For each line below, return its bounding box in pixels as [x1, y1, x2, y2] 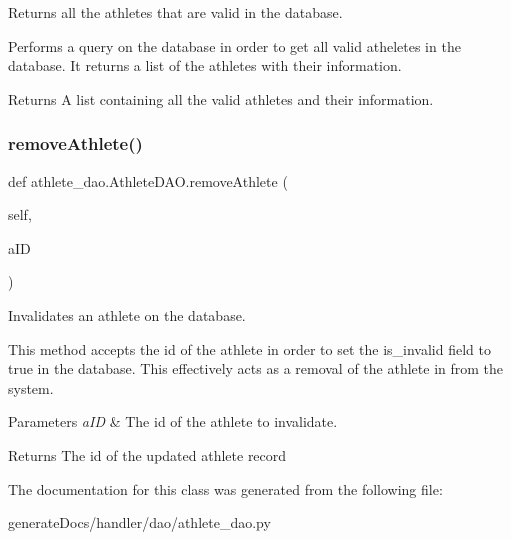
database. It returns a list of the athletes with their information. [8, 55, 402, 76]
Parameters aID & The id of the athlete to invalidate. [8, 411, 338, 432]
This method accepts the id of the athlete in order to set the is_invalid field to [8, 338, 491, 359]
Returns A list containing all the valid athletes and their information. [8, 88, 434, 109]
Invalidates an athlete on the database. [8, 304, 246, 325]
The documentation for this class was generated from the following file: [8, 478, 443, 499]
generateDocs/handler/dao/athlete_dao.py [8, 512, 271, 533]
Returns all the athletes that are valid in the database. [8, 2, 343, 22]
